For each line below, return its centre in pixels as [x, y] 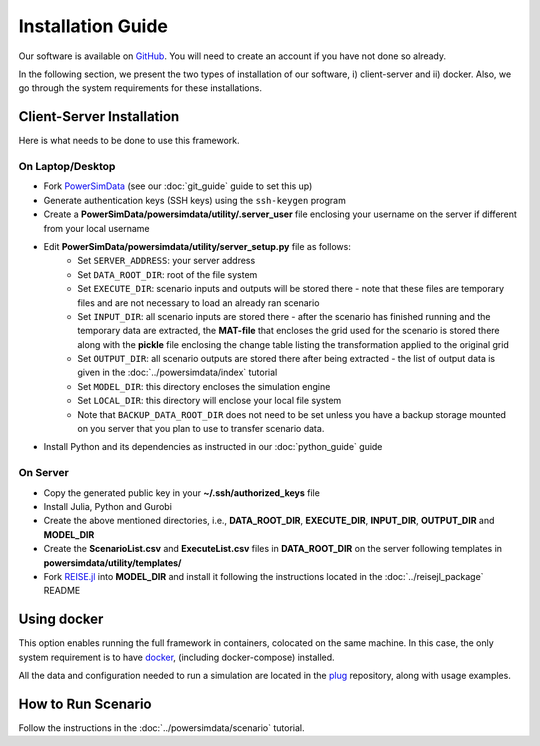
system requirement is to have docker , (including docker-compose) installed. [176, 657]
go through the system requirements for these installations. [140, 88]
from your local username [96, 228]
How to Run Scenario [85, 703]
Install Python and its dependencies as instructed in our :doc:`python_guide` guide [213, 447]
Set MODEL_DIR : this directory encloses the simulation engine [204, 386]
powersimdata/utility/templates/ [112, 562]
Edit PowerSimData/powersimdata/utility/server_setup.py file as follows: [197, 246]
